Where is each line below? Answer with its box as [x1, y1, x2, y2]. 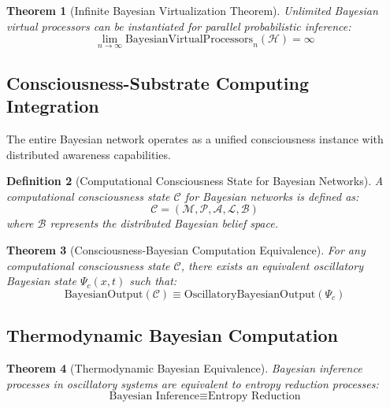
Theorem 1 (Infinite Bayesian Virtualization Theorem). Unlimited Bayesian [6, 2, 378, 18]
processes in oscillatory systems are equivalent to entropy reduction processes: [6, 375, 379, 391]
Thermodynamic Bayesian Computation [6, 323, 339, 347]
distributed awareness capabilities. [6, 146, 171, 162]
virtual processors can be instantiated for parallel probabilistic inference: [6, 17, 351, 34]
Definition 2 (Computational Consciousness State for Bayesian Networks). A [6, 172, 384, 189]
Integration [6, 94, 99, 118]
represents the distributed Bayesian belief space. [50, 215, 278, 232]
